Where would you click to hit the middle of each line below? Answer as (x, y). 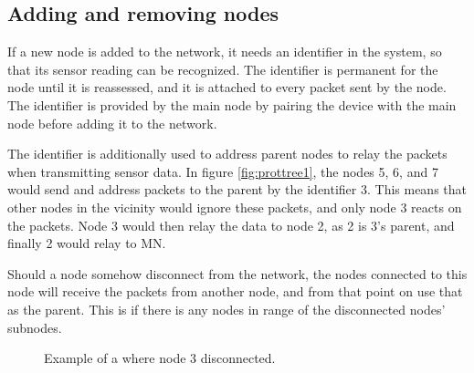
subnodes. (35, 327)
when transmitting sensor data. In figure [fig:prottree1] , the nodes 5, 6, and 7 (223, 171)
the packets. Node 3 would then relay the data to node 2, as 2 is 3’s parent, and (231, 225)
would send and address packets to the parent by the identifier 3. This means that (237, 189)
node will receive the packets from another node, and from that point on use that (235, 291)
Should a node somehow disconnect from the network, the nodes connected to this (237, 273)
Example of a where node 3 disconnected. (160, 358)
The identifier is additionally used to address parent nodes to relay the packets (227, 154)
